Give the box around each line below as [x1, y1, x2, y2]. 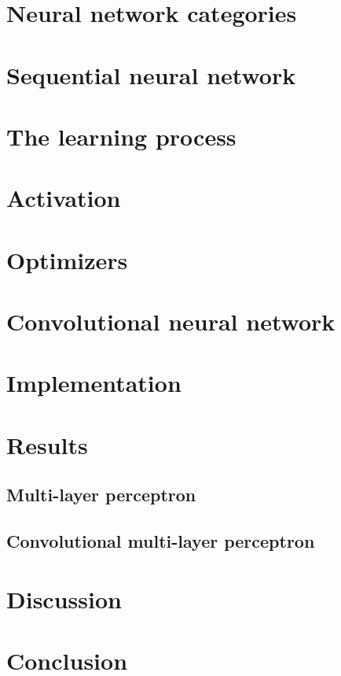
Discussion [6, 582, 122, 615]
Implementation [6, 367, 181, 399]
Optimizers [6, 243, 128, 275]
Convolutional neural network [6, 305, 335, 338]
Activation [6, 182, 121, 214]
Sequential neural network [6, 58, 296, 91]
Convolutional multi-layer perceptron [6, 529, 315, 553]
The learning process [6, 120, 236, 152]
